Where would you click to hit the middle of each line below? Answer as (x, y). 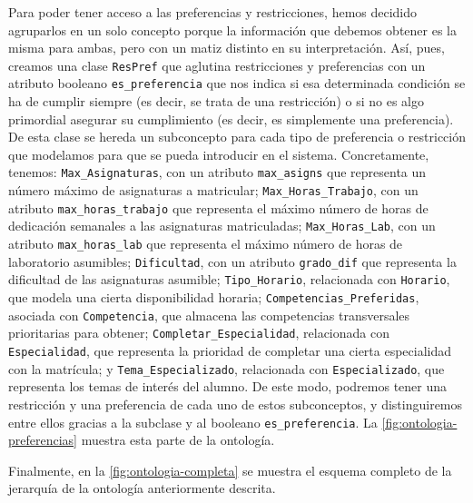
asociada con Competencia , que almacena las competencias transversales (209, 315)
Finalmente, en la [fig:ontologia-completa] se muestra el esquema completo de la (230, 470)
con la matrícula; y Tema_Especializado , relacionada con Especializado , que (227, 368)
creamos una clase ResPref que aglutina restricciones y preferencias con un (217, 65)
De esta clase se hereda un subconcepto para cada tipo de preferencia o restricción (237, 137)
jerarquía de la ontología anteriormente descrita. (142, 488)
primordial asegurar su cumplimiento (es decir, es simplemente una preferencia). (231, 118)
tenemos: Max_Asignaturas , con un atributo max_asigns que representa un (217, 172)
